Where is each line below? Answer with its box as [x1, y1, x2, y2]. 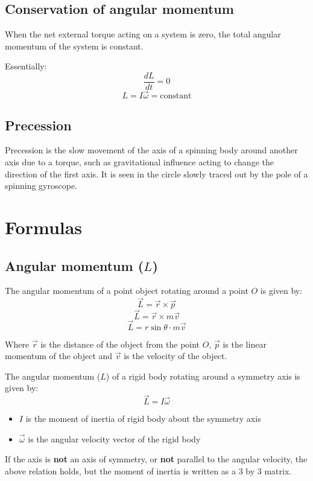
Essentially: [5, 60, 47, 72]
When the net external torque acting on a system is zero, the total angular [5, 28, 281, 40]
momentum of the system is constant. [5, 39, 144, 52]
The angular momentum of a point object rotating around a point [5, 284, 248, 297]
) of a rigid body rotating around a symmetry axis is [106, 369, 300, 382]
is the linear [223, 337, 267, 350]
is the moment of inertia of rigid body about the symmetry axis [25, 412, 261, 425]
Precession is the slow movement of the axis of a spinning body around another [5, 144, 298, 156]
